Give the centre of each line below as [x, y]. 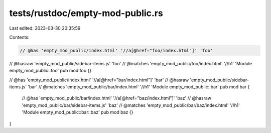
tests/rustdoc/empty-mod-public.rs [86, 13]
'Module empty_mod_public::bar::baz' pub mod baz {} [78, 112]
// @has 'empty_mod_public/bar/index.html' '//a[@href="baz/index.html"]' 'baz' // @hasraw [117, 98]
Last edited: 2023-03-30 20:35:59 [45, 28]
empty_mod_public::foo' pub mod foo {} [50, 71]
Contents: [19, 37]
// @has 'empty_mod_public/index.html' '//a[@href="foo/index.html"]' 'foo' [116, 50]
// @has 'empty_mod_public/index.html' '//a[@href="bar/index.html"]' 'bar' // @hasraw [99, 80]
